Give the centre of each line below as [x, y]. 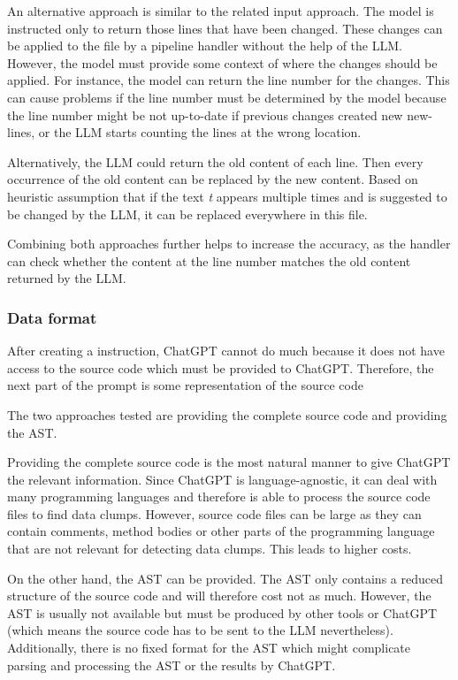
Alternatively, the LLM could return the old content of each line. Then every [215, 161]
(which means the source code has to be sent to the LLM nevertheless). [200, 630]
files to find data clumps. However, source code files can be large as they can [214, 513]
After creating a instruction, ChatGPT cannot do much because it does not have [226, 351]
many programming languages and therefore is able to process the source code [219, 497]
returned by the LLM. [67, 278]
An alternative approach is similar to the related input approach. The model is [221, 11]
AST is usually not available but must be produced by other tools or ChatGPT [222, 612]
